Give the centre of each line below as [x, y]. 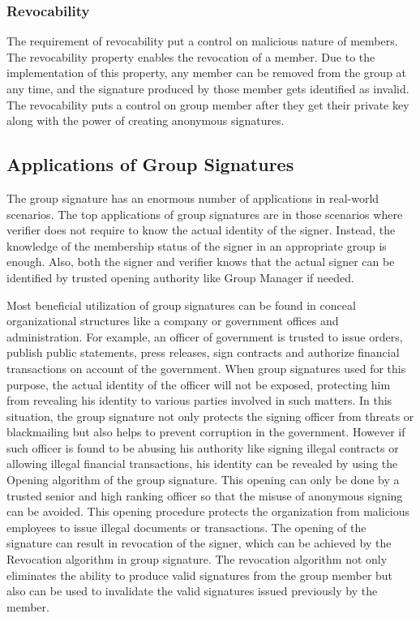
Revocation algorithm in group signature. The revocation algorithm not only [197, 559]
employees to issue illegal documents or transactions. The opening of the [186, 527]
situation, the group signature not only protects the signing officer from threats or [210, 416]
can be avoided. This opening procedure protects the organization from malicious [208, 511]
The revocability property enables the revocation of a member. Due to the [191, 56]
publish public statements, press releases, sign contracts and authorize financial [203, 352]
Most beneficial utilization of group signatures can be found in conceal [181, 305]
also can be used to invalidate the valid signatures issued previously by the [192, 591]
